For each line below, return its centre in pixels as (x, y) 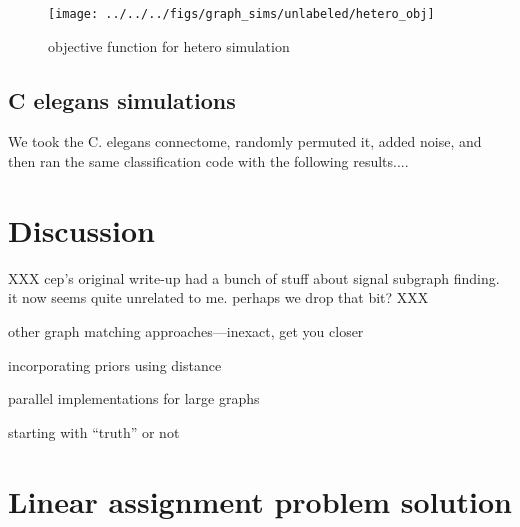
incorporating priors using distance (115, 364)
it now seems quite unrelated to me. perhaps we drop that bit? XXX (218, 297)
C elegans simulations (122, 99)
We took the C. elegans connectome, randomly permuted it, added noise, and (245, 141)
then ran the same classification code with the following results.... (208, 161)
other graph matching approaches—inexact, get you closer (186, 330)
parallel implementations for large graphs (134, 398)
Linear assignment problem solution (260, 500)
